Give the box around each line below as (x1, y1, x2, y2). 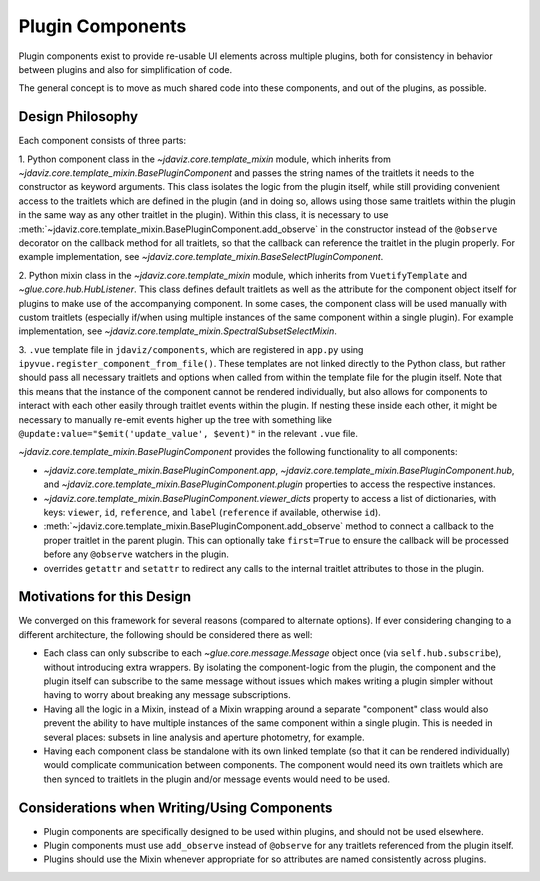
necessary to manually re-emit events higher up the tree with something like (18, 413, 332, 425)
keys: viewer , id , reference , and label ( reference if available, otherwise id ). (43, 506, 382, 518)
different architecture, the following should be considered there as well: (18, 628, 313, 640)
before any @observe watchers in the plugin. (43, 548, 230, 560)
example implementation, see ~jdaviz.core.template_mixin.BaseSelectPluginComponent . (18, 251, 384, 263)
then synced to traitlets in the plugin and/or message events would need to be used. (43, 773, 390, 785)
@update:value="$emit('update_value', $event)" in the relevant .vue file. (18, 428, 359, 440)
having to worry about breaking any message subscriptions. (43, 689, 291, 701)
